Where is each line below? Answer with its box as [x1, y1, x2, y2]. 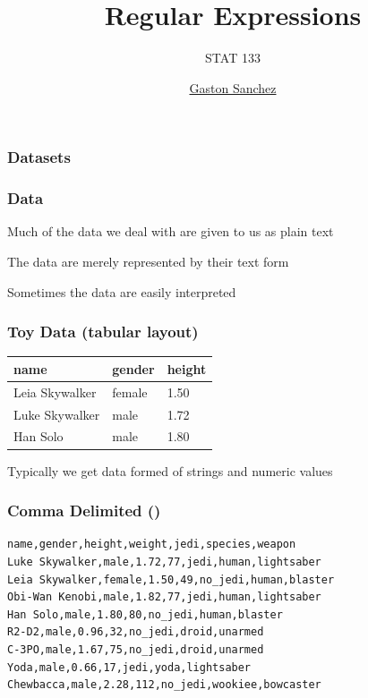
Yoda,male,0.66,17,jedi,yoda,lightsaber [7, 660, 252, 674]
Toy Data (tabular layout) [7, 320, 199, 343]
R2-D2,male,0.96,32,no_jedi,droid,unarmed [7, 626, 264, 639]
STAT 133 [205, 48, 261, 67]
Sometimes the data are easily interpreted [7, 282, 236, 301]
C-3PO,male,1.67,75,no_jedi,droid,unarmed [7, 643, 264, 656]
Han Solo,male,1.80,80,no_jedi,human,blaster [7, 608, 283, 621]
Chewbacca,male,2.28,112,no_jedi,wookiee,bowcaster [7, 678, 321, 692]
